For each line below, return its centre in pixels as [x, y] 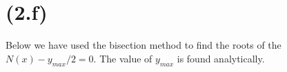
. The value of [123, 58]
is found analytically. [221, 58]
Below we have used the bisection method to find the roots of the [143, 45]
